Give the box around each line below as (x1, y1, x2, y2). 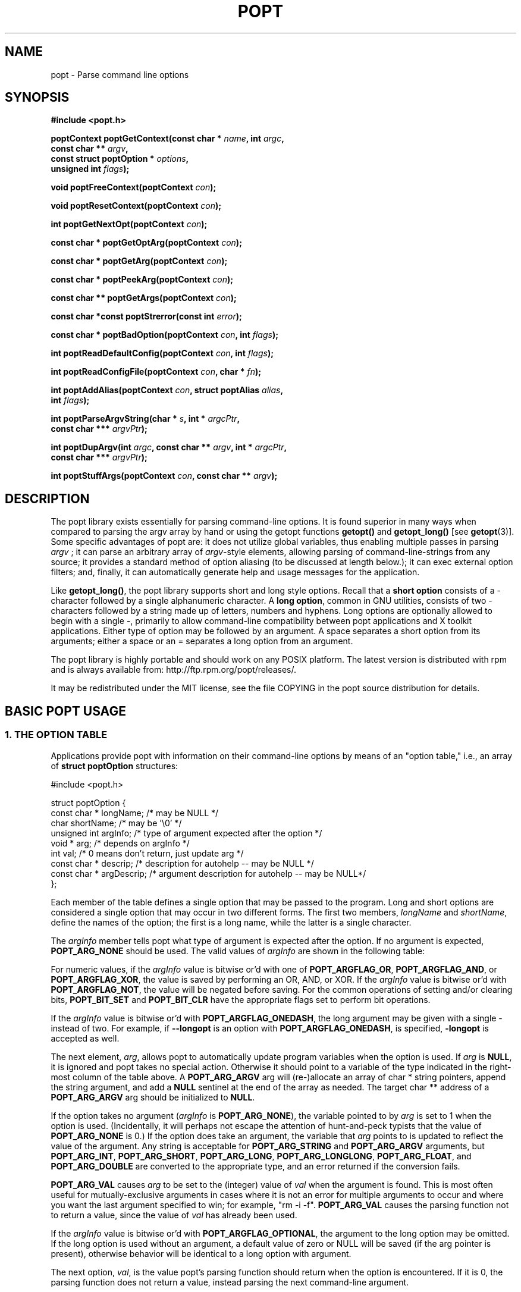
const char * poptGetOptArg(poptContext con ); (51, 237, 242, 248)
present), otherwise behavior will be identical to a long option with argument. (51, 1248, 351, 1259)
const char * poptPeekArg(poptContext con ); (51, 274, 234, 285)
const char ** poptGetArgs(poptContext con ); (51, 293, 237, 303)
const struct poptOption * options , (51, 153, 189, 164)
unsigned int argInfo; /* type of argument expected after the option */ (51, 827, 322, 838)
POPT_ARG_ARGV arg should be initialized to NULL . (51, 1092, 255, 1102)
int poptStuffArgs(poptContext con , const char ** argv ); (51, 471, 278, 481)
